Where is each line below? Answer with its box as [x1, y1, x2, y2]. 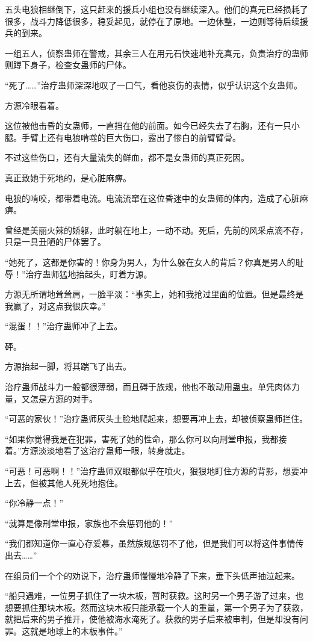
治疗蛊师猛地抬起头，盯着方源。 [25, 267, 152, 280]
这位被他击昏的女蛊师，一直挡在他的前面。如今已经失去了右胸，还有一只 [5, 119, 291, 132]
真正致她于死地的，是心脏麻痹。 [5, 171, 131, 184]
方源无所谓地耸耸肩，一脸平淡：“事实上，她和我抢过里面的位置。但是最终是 [5, 288, 304, 300]
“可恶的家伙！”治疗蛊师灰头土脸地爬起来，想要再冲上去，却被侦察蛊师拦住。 [5, 412, 308, 425]
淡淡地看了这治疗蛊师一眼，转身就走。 [38, 444, 190, 457]
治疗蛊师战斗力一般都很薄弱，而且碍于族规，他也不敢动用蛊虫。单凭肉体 [5, 380, 291, 393]
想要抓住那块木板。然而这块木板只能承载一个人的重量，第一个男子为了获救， [5, 601, 308, 613]
